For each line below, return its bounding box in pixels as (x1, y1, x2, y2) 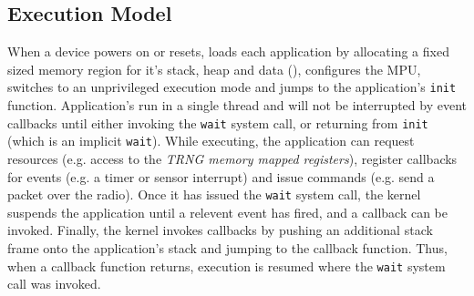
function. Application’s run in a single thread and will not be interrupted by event (7, 96, 467, 115)
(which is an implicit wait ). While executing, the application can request (7, 131, 415, 150)
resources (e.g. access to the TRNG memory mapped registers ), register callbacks (7, 148, 458, 168)
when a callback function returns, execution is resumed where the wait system (7, 256, 446, 275)
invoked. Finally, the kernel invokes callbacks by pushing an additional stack (7, 220, 433, 240)
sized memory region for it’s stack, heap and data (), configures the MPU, (7, 59, 421, 78)
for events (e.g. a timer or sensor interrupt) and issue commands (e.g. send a (7, 167, 435, 186)
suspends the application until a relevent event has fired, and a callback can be (7, 202, 448, 221)
